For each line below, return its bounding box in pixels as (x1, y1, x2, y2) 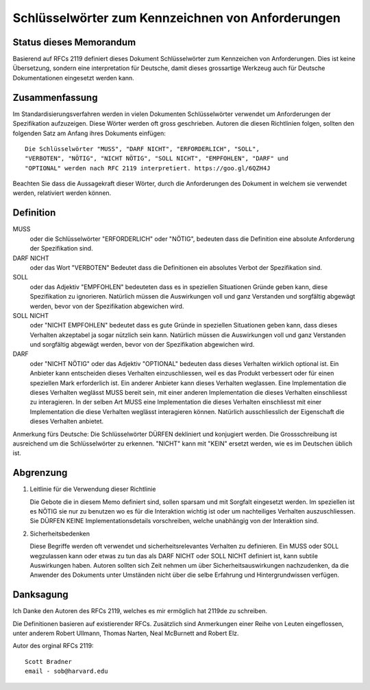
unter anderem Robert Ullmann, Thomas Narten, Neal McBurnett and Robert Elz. (12, 629, 239, 638)
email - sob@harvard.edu (25, 667, 108, 676)
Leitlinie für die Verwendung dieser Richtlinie (29, 485, 156, 494)
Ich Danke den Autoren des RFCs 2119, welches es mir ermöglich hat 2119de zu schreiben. (12, 607, 267, 615)
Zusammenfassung (12, 91, 98, 103)
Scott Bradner (25, 658, 72, 665)
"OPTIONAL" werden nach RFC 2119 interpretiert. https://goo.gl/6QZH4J (25, 164, 271, 172)
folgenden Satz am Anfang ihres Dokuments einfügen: (12, 129, 166, 137)
